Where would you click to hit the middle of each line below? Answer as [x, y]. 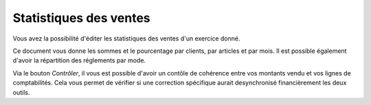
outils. [21, 92]
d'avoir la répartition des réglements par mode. [79, 60]
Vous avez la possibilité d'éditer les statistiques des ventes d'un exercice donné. [126, 38]
